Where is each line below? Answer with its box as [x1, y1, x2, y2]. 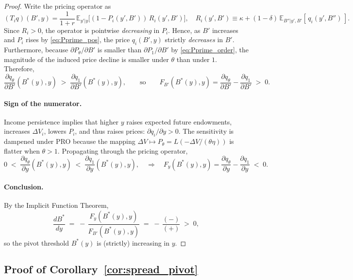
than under [176, 54, 210, 64]
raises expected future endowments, [126, 116, 232, 126]
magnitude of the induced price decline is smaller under [4, 54, 169, 64]
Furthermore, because [4, 45, 68, 55]
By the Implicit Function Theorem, [4, 200, 109, 210]
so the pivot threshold [4, 237, 69, 248]
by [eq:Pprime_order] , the [171, 45, 249, 55]
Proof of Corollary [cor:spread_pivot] [4, 261, 198, 276]
